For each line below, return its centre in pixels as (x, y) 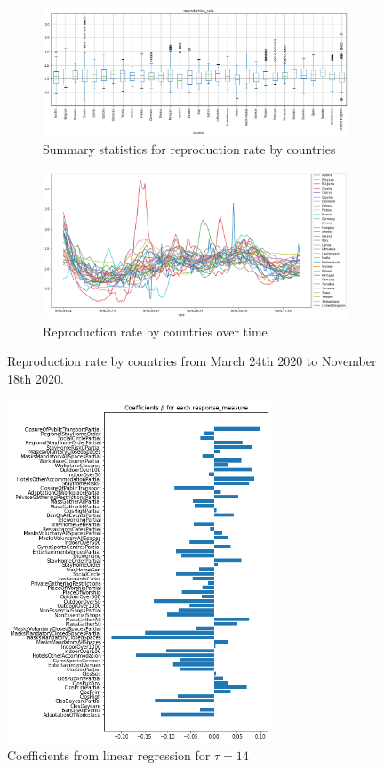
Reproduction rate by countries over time (155, 331)
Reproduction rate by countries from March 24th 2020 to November (192, 361)
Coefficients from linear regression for (109, 754)
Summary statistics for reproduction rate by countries (189, 149)
